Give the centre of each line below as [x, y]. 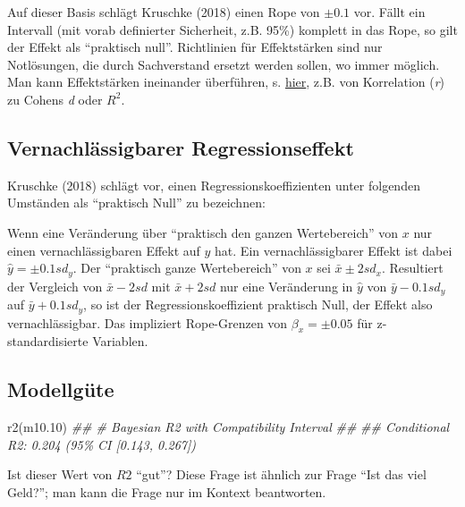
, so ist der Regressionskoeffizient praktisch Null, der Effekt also [258, 304]
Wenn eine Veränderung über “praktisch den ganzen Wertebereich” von [203, 232]
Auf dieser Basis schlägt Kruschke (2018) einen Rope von [164, 12]
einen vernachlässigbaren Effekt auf [104, 250]
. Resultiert [412, 268]
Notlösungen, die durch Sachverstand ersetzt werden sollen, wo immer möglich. [224, 64]
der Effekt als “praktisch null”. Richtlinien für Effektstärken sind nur [195, 47]
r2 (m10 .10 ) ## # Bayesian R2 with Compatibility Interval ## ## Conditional [228, 427]
